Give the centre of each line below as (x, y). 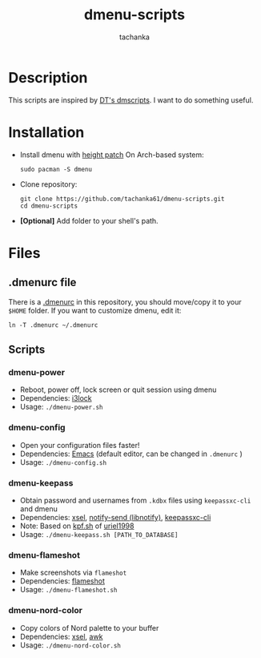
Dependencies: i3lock (56, 398)
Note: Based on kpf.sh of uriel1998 (77, 526)
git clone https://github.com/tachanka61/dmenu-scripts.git (122, 199)
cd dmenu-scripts (49, 206)
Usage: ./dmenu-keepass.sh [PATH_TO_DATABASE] (99, 534)
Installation (46, 132)
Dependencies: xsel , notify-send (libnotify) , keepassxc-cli (115, 517)
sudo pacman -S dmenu (56, 169)
